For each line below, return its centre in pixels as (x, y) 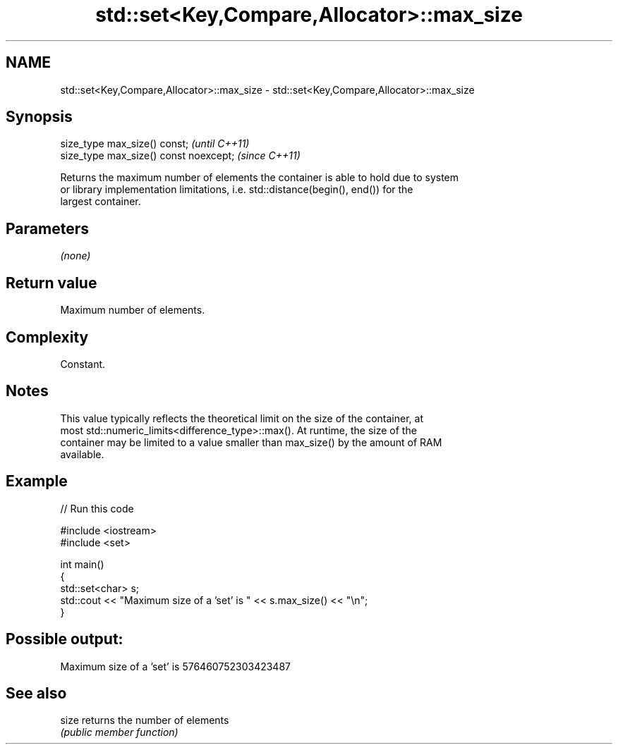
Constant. (83, 364)
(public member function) (119, 732)
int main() (82, 564)
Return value (51, 283)
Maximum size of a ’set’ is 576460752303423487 (175, 666)
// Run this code (97, 508)
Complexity (47, 337)
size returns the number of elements (145, 720)
